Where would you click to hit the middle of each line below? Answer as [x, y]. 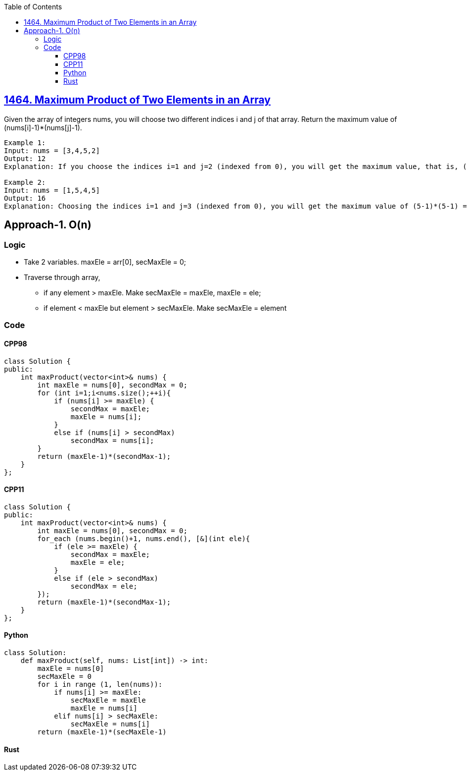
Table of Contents [33, 7]
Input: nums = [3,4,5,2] [52, 150]
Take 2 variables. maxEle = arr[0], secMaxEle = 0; [105, 262]
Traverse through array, [62, 277]
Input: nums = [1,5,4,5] [52, 190]
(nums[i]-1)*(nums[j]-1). [43, 127]
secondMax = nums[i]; [112, 440]
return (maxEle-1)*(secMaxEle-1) [102, 732]
